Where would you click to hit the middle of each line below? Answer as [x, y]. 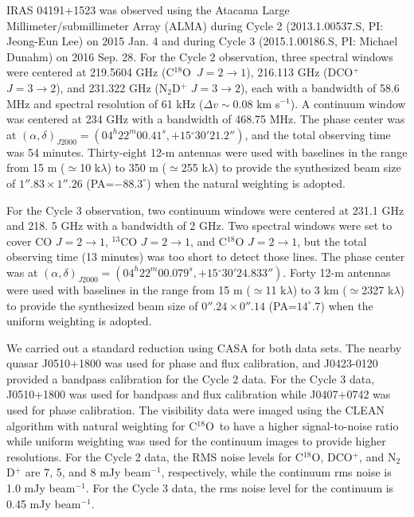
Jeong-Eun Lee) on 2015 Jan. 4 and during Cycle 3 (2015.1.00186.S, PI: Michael [202, 41]
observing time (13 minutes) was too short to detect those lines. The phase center [206, 257]
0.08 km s [256, 103]
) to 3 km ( [320, 289]
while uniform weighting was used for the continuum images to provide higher [196, 441]
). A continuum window [348, 103]
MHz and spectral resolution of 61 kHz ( [105, 103]
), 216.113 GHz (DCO [300, 72]
